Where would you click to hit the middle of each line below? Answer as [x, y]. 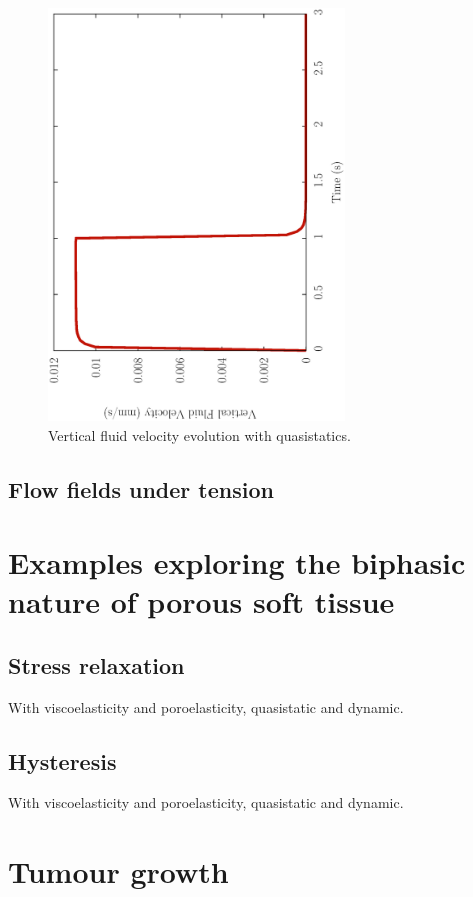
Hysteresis [62, 760]
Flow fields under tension [141, 488]
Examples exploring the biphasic [237, 562]
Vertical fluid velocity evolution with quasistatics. [199, 434]
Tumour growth [118, 871]
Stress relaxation [96, 664]
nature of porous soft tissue [201, 601]
